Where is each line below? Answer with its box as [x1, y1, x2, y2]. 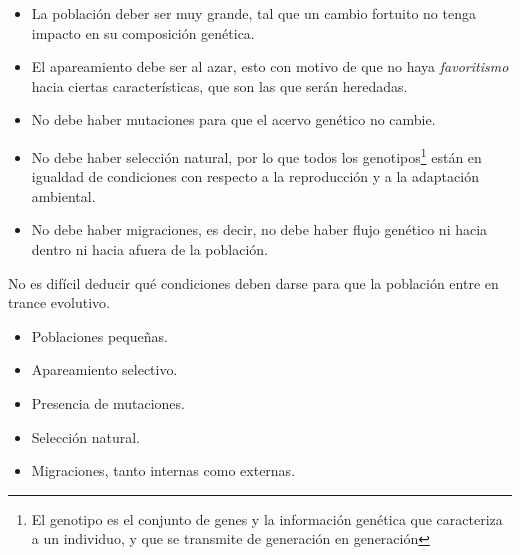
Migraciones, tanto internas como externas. [31, 460, 296, 481]
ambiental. [31, 185, 96, 206]
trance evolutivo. [8, 292, 110, 313]
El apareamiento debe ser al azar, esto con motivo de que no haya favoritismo [31, 56, 509, 77]
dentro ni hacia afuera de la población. [31, 239, 268, 259]
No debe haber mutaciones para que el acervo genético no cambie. [31, 109, 436, 130]
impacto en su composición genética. [31, 22, 255, 43]
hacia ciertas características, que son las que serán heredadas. [31, 75, 408, 96]
